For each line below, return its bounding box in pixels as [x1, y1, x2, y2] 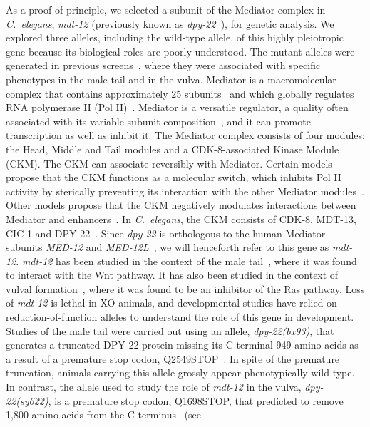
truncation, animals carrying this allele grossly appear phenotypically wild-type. [6, 365, 355, 380]
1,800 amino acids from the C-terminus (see [6, 407, 202, 422]
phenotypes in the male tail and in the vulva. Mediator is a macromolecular [6, 71, 336, 86]
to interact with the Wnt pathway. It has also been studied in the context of [6, 267, 339, 282]
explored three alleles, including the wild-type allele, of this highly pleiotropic [6, 30, 344, 45]
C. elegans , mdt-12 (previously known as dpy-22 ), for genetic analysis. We [6, 16, 334, 31]
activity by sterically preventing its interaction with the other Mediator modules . [6, 183, 364, 198]
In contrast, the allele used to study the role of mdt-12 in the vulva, [6, 379, 302, 394]
